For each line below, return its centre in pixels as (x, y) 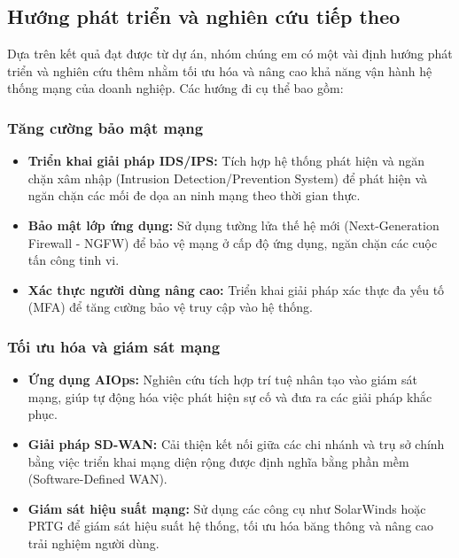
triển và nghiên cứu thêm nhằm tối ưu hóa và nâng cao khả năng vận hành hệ (220, 70)
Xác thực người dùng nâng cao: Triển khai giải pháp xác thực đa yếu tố (236, 289)
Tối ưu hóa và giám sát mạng (114, 346)
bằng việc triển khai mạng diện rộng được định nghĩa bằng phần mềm (218, 461)
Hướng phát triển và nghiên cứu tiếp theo (204, 16)
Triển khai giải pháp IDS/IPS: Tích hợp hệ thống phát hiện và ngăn (226, 161)
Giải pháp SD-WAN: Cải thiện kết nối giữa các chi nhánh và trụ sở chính (236, 443)
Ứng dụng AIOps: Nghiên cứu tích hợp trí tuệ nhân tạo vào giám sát (222, 380)
